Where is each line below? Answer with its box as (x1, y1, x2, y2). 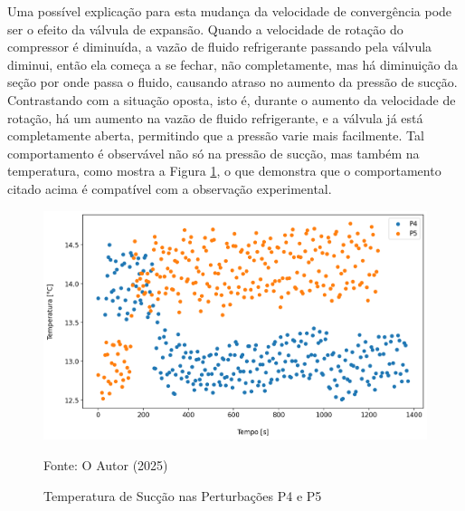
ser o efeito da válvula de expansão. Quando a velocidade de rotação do (7, 19, 403, 38)
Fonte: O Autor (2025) (43, 455, 168, 474)
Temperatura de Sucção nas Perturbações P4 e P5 (43, 486, 322, 505)
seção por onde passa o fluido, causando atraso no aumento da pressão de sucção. (7, 72, 458, 92)
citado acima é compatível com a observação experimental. (7, 178, 332, 198)
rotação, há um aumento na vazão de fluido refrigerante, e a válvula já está (7, 108, 423, 127)
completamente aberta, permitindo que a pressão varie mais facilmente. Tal (7, 126, 424, 145)
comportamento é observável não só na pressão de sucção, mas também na (7, 143, 420, 162)
